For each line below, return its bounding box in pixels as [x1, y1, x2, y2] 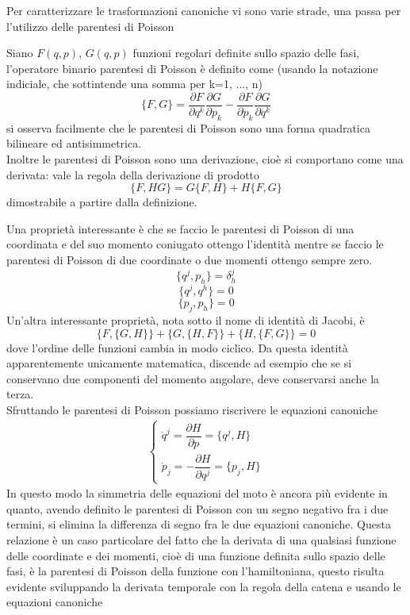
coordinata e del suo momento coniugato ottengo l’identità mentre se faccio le [6, 236, 384, 252]
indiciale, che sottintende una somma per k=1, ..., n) [6, 75, 262, 92]
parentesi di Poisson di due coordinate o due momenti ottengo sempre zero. [6, 251, 373, 267]
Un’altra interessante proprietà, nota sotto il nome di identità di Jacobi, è [6, 312, 365, 329]
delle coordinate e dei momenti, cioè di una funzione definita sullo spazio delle [6, 547, 385, 563]
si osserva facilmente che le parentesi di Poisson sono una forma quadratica [6, 119, 370, 136]
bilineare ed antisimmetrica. [6, 135, 142, 152]
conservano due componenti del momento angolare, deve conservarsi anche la [6, 370, 380, 386]
